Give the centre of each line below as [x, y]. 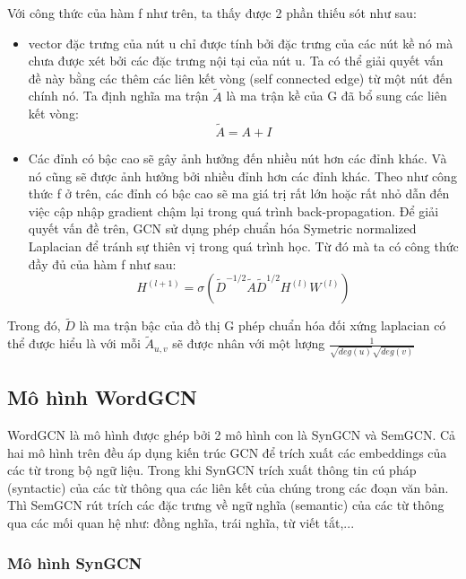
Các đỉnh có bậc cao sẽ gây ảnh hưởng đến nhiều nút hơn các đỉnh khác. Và [237, 158]
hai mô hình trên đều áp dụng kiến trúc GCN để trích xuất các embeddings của [227, 452]
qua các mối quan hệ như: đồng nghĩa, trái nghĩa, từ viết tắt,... [181, 523]
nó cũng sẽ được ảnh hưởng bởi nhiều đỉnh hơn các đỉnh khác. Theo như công [242, 175]
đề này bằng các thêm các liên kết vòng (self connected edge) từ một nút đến [240, 78]
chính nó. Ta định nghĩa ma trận [118, 96]
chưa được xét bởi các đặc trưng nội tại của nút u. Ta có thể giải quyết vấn [236, 61]
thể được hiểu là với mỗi [74, 343]
